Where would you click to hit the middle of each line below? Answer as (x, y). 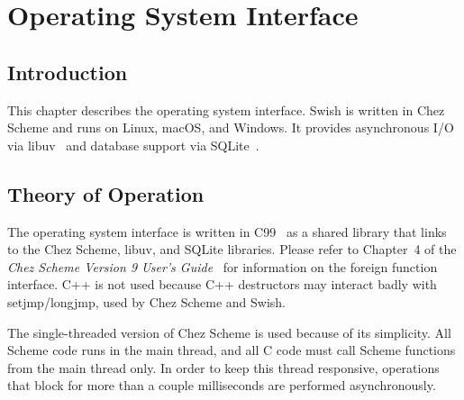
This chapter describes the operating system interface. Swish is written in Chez (226, 109)
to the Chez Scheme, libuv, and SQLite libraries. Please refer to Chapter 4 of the (232, 249)
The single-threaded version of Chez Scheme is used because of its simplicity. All (229, 332)
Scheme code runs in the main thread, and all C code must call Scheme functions (232, 350)
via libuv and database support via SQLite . (133, 145)
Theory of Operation (106, 193)
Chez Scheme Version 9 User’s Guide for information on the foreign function (223, 266)
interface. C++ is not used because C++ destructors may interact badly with (222, 284)
